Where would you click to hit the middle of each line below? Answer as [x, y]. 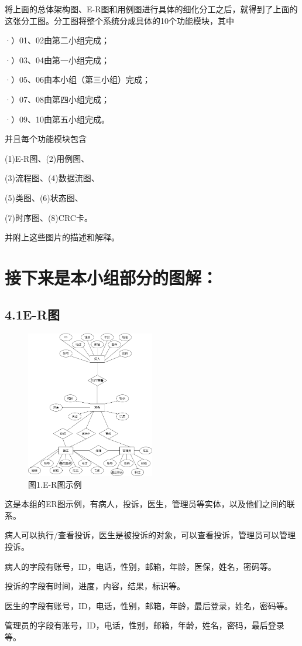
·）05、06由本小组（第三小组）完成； [78, 79]
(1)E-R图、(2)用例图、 [47, 158]
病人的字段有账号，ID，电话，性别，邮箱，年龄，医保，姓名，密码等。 [140, 566]
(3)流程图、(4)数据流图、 [52, 178]
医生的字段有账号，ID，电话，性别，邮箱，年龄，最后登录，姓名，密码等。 [149, 605]
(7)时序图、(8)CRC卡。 [49, 217]
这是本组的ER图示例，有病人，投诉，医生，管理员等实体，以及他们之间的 [146, 504]
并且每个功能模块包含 [46, 139]
